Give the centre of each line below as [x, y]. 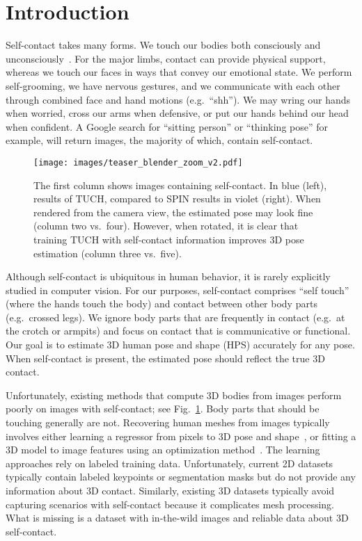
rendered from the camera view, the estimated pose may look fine [173, 212]
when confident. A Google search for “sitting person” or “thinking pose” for [167, 126]
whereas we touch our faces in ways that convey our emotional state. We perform [179, 72]
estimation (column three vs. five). [108, 253]
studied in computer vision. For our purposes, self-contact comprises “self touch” [178, 290]
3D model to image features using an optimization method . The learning [163, 450]
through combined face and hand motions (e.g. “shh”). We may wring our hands [178, 99]
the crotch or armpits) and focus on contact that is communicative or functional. [178, 331]
